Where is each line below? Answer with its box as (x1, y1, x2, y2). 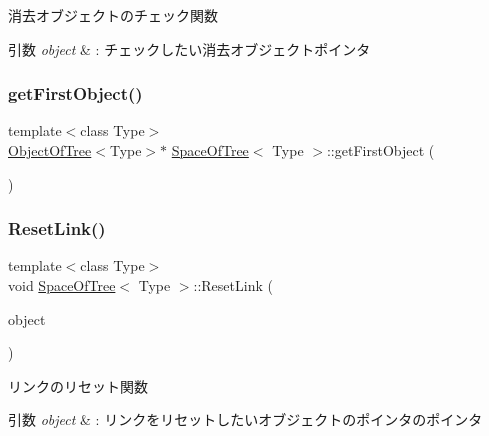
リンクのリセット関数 (8, 375, 148, 396)
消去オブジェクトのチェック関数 (8, 5, 218, 25)
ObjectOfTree (8, 140, 92, 160)
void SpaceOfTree (8, 275, 116, 295)
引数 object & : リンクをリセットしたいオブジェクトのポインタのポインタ (8, 409, 483, 430)
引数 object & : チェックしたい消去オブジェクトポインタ (8, 38, 371, 59)
